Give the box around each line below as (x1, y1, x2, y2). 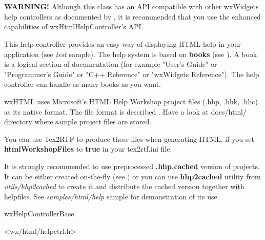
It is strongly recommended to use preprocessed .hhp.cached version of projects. (4, 160, 260, 171)
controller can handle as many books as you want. (4, 79, 161, 89)
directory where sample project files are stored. (4, 116, 152, 127)
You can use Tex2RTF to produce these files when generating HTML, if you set (4, 133, 254, 144)
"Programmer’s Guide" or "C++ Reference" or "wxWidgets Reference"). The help (4, 68, 259, 79)
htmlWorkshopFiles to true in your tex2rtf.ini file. (4, 143, 172, 154)
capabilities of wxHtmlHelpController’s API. (4, 21, 144, 32)
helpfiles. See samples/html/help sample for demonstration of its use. (4, 191, 219, 201)
